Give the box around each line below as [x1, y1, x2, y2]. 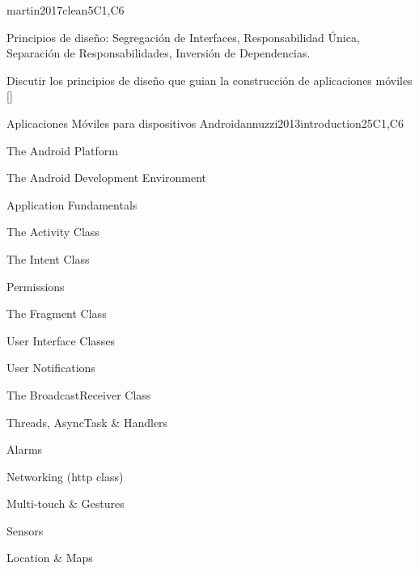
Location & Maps [6, 549, 93, 566]
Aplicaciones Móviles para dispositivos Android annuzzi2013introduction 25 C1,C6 [6, 114, 404, 131]
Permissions [6, 277, 65, 294]
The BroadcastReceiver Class [6, 386, 151, 403]
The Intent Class [6, 250, 90, 267]
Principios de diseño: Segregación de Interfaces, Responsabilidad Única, [6, 28, 360, 45]
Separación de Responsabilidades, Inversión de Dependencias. [6, 44, 311, 61]
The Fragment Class [6, 305, 107, 322]
